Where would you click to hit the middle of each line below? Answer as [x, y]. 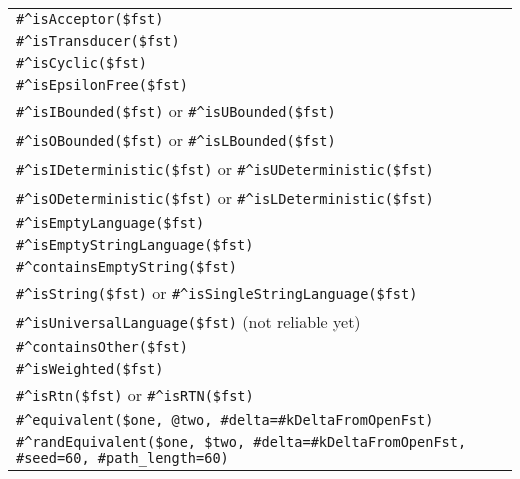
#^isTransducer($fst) [98, 41]
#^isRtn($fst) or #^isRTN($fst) [135, 394]
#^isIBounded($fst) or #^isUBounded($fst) [176, 110]
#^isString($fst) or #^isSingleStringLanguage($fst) [217, 292]
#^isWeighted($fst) [90, 369]
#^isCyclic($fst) [81, 63]
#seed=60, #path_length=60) [122, 458]
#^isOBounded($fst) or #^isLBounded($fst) [176, 139]
